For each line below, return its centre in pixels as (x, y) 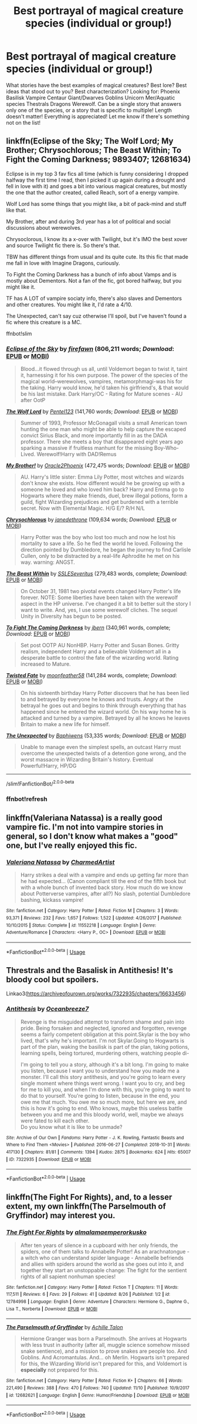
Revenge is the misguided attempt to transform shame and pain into (102, 1022)
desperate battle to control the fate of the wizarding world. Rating (99, 658)
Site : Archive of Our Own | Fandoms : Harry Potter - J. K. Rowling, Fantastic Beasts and (95, 1138)
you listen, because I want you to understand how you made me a (100, 1071)
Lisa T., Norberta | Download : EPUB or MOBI (52, 1309)
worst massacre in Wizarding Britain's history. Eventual (87, 760)
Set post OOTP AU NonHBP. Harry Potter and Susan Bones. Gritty (100, 646)
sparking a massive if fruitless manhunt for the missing (87, 448)
